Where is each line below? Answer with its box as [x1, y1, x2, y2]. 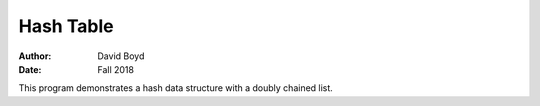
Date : [18, 63, 42, 75]
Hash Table [18, 15, 114, 37]
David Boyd [97, 50, 145, 62]
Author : [18, 50, 52, 62]
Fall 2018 [97, 63, 135, 75]
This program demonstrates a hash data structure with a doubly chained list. [18, 82, 334, 94]
